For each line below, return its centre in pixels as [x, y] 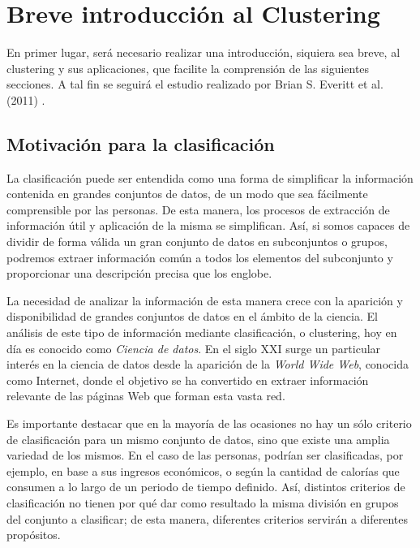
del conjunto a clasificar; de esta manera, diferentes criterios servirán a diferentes [208, 518]
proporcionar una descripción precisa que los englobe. [139, 273]
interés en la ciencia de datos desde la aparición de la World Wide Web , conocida [208, 364]
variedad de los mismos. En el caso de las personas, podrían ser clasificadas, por [205, 455]
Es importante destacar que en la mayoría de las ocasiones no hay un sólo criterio [209, 423]
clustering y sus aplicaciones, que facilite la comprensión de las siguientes [188, 68]
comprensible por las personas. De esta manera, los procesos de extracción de [198, 209]
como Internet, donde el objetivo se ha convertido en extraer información [188, 380]
